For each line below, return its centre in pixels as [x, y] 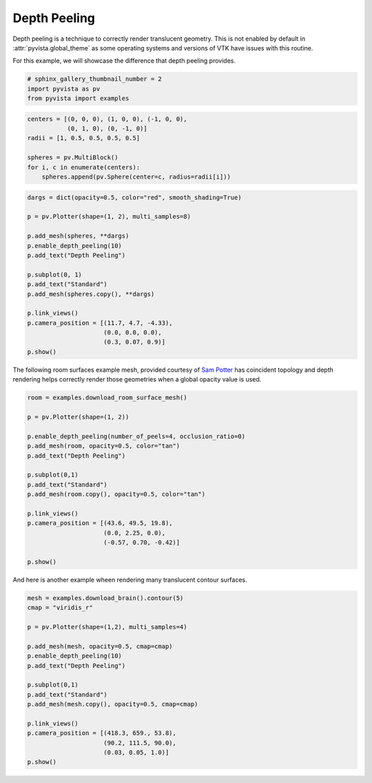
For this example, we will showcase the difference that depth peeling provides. [124, 61]
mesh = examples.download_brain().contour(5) [105, 598]
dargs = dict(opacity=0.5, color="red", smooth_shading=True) [134, 197]
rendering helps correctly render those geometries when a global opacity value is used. [137, 379]
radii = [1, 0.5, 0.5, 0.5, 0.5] [84, 138]
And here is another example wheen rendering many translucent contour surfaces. [130, 579]
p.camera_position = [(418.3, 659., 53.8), [102, 733]
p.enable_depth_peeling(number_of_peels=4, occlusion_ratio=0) [136, 436]
